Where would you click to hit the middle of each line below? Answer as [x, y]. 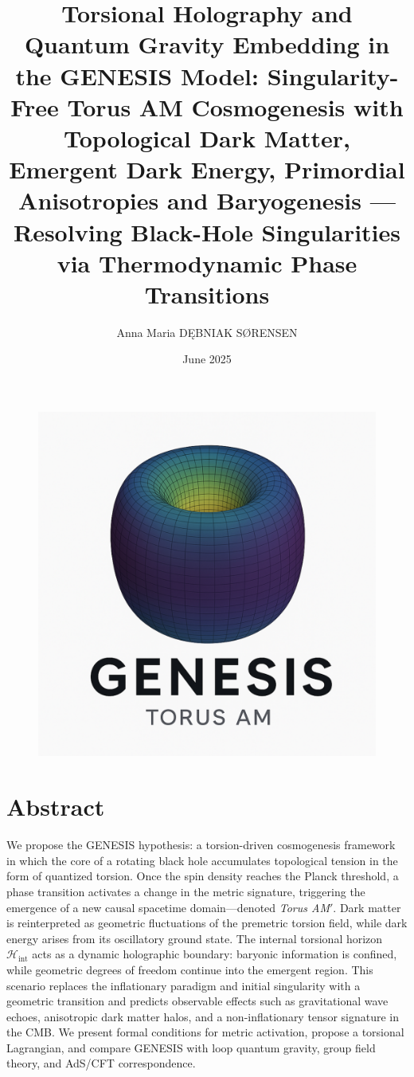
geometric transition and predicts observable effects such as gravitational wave [197, 1001]
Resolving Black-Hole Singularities [207, 231]
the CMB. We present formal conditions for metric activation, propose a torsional [205, 1032]
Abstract [56, 807]
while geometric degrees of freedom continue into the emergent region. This [190, 969]
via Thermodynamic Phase [207, 262]
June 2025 [207, 359]
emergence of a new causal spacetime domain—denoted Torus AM [168, 907]
